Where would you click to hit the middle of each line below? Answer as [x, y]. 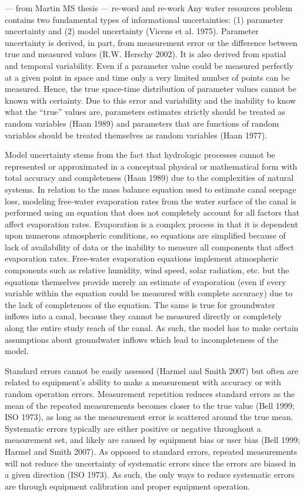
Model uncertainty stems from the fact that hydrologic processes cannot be [140, 155]
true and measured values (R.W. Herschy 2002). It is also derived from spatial [146, 54]
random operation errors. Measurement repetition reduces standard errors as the [150, 394]
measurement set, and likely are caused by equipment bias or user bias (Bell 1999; [153, 440]
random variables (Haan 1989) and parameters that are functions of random [142, 123]
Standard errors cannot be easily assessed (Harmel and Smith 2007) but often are [152, 370]
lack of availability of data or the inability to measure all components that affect [150, 247]
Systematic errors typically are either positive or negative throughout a [133, 428]
